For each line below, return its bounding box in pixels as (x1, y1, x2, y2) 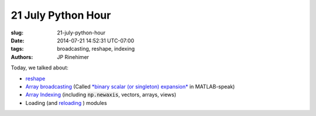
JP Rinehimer (57, 53, 90, 61)
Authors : (11, 53, 33, 61)
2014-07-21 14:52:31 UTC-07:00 (57, 37, 135, 44)
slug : (11, 29, 23, 36)
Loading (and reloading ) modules (25, 99, 108, 106)
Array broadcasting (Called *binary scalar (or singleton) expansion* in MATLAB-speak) (25, 83, 235, 90)
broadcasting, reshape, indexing (57, 45, 135, 52)
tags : (11, 45, 24, 52)
